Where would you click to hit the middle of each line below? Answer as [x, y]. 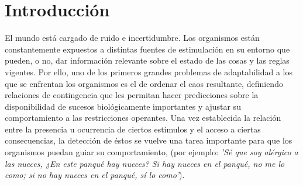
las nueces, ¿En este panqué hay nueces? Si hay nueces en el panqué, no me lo [145, 163]
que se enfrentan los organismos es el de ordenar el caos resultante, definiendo [144, 83]
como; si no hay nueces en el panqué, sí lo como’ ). [95, 175]
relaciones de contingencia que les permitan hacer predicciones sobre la [132, 95]
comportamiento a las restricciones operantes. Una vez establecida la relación [143, 118]
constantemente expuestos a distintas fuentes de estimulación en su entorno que [147, 49]
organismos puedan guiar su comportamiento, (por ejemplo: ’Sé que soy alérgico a [151, 152]
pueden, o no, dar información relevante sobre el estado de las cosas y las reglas [147, 60]
